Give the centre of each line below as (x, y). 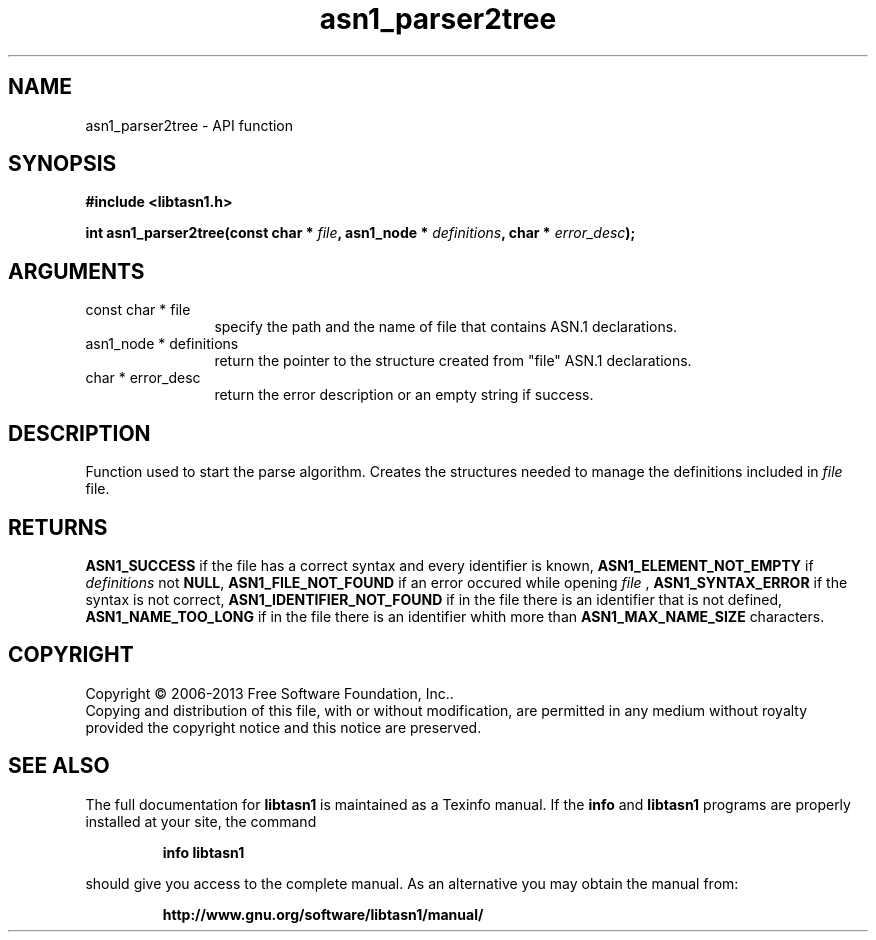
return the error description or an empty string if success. (404, 395)
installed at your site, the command (201, 821)
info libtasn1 (203, 852)
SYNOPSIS (62, 164)
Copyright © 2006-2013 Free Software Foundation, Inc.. (269, 693)
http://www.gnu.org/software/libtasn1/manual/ (323, 914)
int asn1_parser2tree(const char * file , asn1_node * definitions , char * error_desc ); (360, 233)
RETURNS (58, 527)
